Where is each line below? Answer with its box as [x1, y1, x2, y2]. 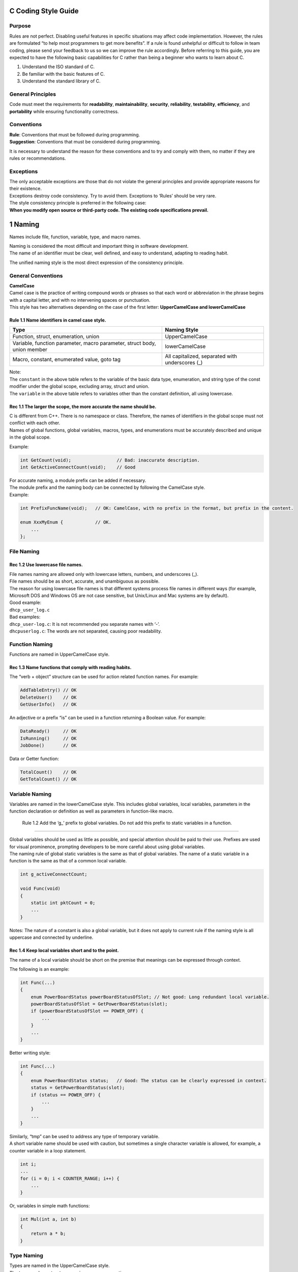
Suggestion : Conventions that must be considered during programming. [9, 139, 161, 145]
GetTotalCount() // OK [20, 776, 77, 782]
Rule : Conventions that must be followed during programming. [9, 131, 140, 137]
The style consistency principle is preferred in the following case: [9, 200, 146, 206]
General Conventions [9, 272, 63, 279]
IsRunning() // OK [20, 735, 77, 741]
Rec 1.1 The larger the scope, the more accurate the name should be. [9, 403, 157, 410]
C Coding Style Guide [9, 7, 79, 15]
